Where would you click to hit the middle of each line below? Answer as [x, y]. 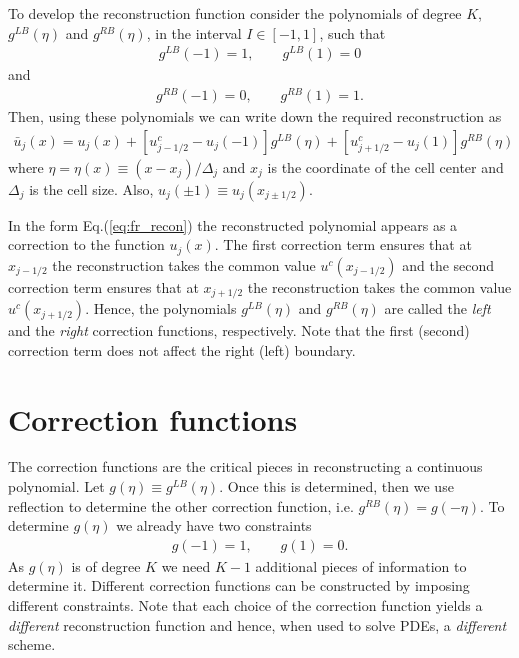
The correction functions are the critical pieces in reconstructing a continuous [245, 466]
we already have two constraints [214, 525]
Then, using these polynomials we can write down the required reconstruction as [255, 116]
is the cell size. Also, [91, 188]
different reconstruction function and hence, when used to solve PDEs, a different [257, 624]
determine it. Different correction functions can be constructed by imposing [239, 585]
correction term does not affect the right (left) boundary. [182, 349]
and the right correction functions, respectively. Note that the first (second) [239, 330]
